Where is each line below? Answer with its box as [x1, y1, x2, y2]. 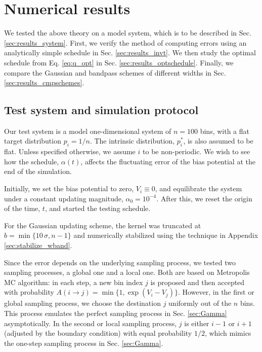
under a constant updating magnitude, [4, 193, 123, 203]
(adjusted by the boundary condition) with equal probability [4, 328, 192, 338]
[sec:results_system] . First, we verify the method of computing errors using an [4, 37, 247, 48]
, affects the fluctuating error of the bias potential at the [80, 156, 255, 166]
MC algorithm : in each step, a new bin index [4, 276, 143, 287]
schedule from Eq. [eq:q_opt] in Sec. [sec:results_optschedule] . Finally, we [4, 57, 234, 67]
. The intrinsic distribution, [90, 135, 175, 146]
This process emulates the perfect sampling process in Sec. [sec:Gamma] [4, 308, 227, 318]
